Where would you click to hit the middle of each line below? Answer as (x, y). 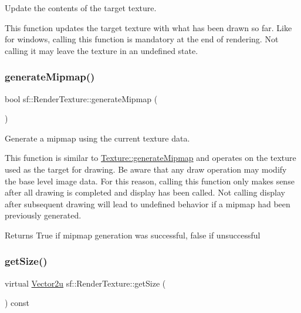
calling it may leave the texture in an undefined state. (102, 50)
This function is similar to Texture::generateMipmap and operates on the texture (150, 158)
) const (17, 303)
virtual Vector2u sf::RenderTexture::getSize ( (85, 283)
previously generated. (43, 215)
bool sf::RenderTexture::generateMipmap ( (81, 98)
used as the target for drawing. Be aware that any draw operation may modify (146, 169)
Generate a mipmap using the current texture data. (97, 138)
